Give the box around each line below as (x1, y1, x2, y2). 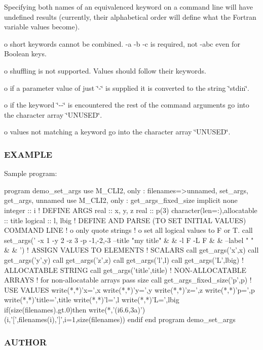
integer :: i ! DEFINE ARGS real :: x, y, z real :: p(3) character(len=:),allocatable (4, 204, 257, 215)
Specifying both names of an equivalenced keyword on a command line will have (4, 2, 253, 12)
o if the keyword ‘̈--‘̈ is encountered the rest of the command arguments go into (4, 99, 249, 110)
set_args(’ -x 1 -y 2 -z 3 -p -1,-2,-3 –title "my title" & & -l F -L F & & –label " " (4, 234, 254, 245)
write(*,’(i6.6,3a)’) (88, 304, 145, 314)
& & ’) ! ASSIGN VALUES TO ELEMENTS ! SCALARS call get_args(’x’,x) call (4, 244, 259, 255)
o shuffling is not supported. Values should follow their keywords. (4, 65, 206, 76)
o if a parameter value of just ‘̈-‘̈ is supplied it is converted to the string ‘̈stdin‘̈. (4, 82, 250, 93)
